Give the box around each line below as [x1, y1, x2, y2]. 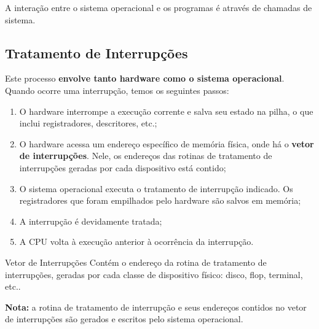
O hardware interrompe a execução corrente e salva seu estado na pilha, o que [19, 104, 313, 117]
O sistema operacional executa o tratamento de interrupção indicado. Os [19, 182, 293, 195]
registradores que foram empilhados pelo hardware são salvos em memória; [19, 194, 301, 207]
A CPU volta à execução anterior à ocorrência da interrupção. [19, 235, 254, 248]
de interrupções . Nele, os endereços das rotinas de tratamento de [19, 149, 272, 162]
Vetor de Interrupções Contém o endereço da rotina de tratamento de [5, 255, 267, 268]
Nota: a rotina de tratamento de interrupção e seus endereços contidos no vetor [5, 300, 307, 313]
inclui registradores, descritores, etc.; [19, 117, 157, 130]
